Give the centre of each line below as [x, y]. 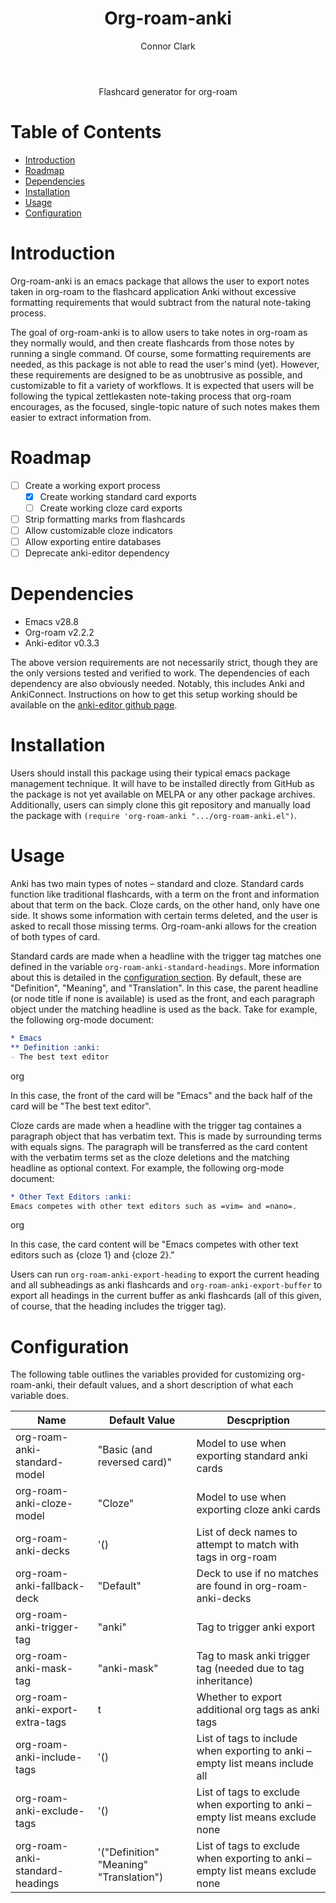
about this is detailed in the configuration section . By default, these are [156, 977]
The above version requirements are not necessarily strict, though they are [164, 663]
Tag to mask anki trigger [253, 1656]
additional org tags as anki [258, 1710]
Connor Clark [168, 46]
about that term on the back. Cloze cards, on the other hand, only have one [165, 905]
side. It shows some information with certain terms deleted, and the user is [164, 915]
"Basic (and [125, 1450]
